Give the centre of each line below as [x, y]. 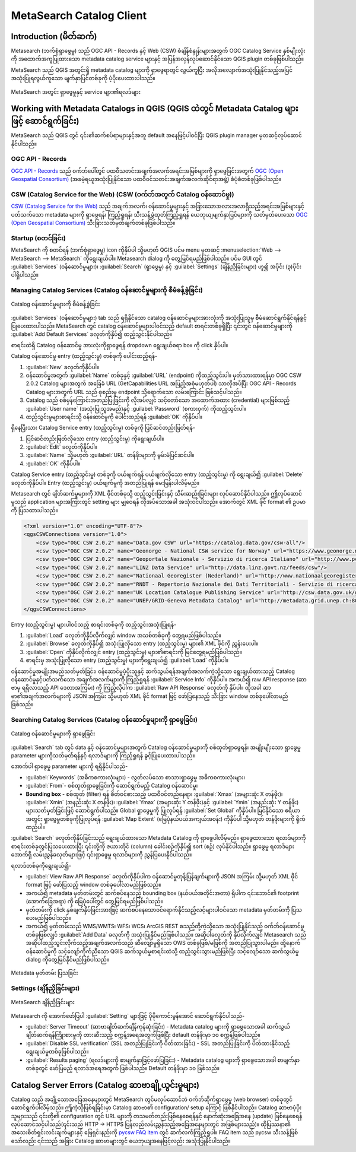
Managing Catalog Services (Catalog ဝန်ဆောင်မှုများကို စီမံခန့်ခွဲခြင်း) [107, 290]
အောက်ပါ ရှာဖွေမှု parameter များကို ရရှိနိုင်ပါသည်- [69, 766]
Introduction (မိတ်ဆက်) [54, 37]
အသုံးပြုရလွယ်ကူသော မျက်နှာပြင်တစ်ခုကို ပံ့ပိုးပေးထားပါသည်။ [83, 78]
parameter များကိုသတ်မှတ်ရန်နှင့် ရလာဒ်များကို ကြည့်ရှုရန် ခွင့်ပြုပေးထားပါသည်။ [103, 755]
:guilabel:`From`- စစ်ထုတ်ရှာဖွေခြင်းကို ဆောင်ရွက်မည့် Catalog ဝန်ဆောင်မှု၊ [112, 786]
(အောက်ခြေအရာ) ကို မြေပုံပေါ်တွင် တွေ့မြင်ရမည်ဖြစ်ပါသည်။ [94, 902]
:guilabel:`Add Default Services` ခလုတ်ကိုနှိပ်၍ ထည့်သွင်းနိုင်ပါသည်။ [91, 334]
